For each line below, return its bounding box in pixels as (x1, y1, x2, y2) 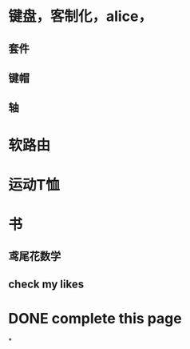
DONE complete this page (8, 309, 182, 327)
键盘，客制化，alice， (8, 7, 153, 26)
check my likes (8, 277, 85, 291)
